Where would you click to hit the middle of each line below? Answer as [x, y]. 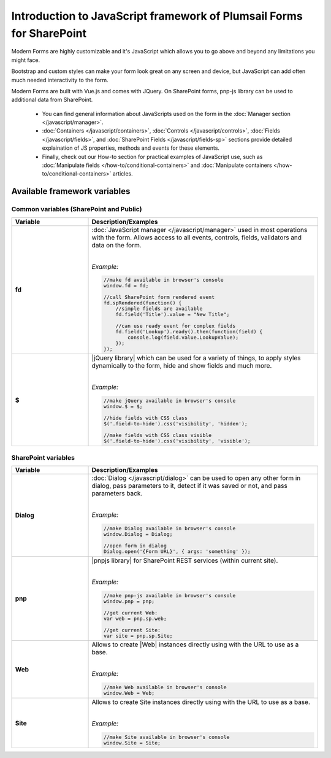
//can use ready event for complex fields [176, 326]
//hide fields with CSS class [146, 418]
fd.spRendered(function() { [143, 303]
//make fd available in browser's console [163, 280]
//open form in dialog [135, 545]
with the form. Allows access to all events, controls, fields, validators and [197, 238]
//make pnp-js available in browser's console [169, 595]
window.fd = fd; [126, 286]
